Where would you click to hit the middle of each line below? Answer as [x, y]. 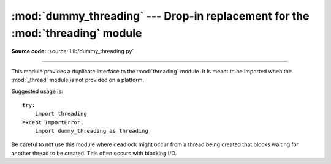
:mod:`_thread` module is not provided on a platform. [78, 80]
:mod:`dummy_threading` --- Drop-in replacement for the [160, 16]
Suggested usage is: [37, 91]
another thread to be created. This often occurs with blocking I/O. [94, 153]
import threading [61, 114]
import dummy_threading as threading [91, 131]
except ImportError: [53, 122]
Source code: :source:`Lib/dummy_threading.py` [73, 51]
